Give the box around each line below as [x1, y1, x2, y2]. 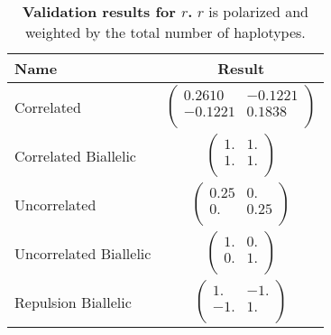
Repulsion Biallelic [14, 291, 132, 312]
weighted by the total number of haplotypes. [24, 22, 306, 42]
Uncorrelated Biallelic [14, 242, 152, 264]
